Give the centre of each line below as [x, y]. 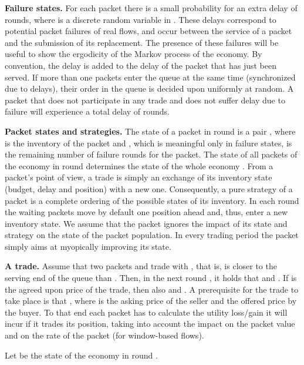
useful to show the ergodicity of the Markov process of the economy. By [134, 54]
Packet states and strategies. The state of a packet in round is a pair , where [150, 131]
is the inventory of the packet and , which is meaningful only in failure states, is [148, 143]
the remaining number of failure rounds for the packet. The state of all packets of [151, 154]
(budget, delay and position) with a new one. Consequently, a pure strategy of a [149, 188]
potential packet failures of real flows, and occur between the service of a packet [148, 31]
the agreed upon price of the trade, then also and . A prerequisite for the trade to [152, 289]
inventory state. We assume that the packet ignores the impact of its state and [146, 223]
